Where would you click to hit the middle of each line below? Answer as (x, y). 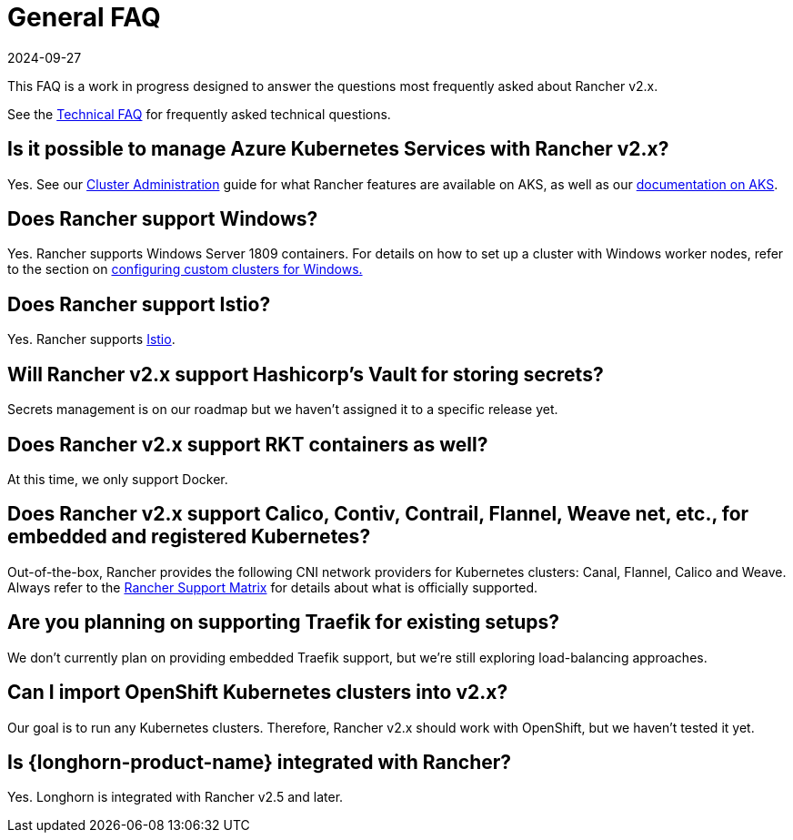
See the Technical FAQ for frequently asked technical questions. (199, 114)
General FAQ (84, 17)
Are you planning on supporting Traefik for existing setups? (284, 622)
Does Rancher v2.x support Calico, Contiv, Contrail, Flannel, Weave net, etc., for (378, 514)
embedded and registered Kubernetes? (189, 537)
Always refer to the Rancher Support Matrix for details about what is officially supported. (273, 587)
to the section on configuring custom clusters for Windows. (185, 269)
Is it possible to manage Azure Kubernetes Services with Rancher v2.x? (338, 149)
